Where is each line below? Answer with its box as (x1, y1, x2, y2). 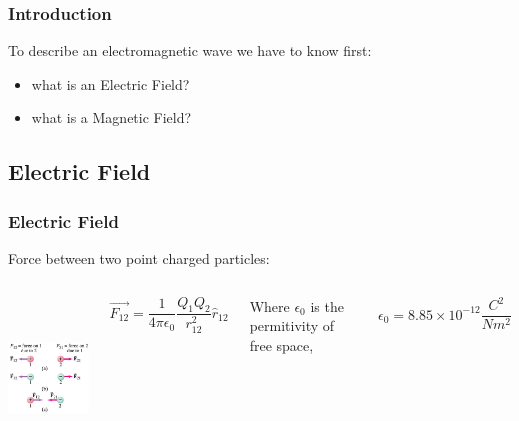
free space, (249, 334, 314, 355)
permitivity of (249, 315, 335, 336)
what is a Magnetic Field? (31, 107, 192, 128)
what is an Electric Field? (31, 73, 190, 94)
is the (310, 295, 344, 316)
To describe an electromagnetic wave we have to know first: (8, 40, 372, 61)
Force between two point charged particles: (8, 248, 270, 268)
